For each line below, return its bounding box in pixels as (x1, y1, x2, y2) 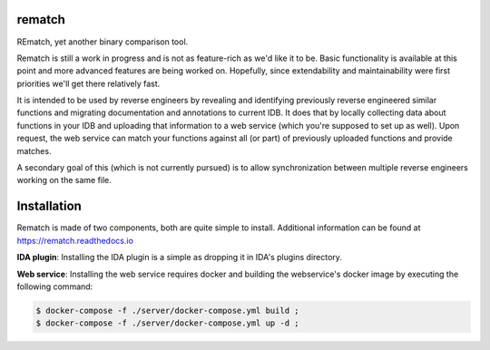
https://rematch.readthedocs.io (16, 235, 133, 246)
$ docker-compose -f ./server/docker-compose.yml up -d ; (35, 318, 299, 328)
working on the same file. (16, 175, 113, 186)
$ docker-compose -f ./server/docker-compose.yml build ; (35, 305, 299, 316)
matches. (16, 145, 52, 156)
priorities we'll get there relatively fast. (16, 78, 161, 89)
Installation (16, 199, 82, 214)
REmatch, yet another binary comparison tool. (16, 36, 189, 47)
